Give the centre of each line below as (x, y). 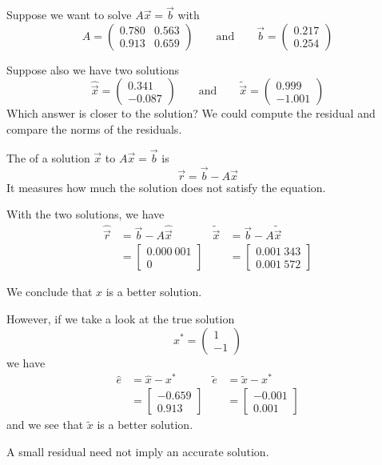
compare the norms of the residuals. (94, 129)
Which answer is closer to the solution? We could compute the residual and (191, 113)
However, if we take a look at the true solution (121, 318)
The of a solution (48, 157)
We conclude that (50, 292)
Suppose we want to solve (69, 15)
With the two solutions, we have (86, 214)
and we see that (45, 425)
